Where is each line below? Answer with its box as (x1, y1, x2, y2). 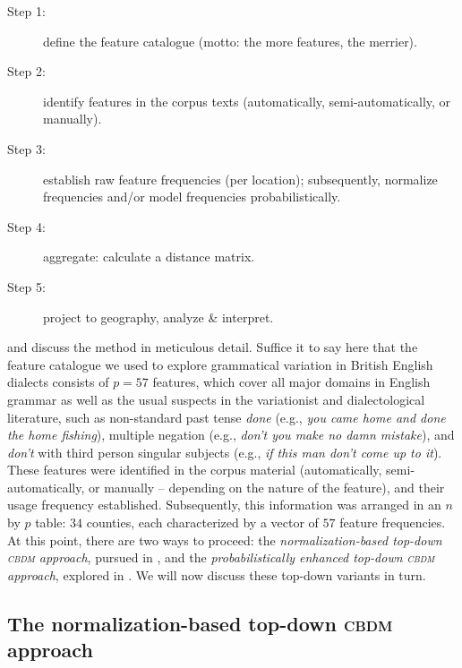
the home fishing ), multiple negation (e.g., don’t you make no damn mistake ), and (7, 425, 455, 444)
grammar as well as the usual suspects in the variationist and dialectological (7, 390, 425, 408)
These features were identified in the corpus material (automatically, (7, 460, 382, 479)
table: (35, 513, 66, 532)
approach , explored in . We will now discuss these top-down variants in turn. (7, 565, 426, 584)
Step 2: (7, 62, 46, 81)
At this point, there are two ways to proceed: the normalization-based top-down (7, 530, 442, 549)
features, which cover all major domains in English (152, 373, 431, 391)
